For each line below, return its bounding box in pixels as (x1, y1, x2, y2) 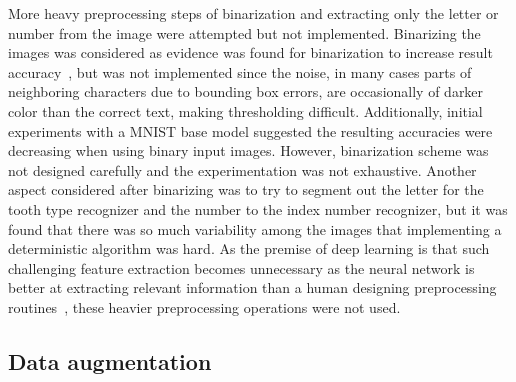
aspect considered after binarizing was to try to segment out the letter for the (8, 179, 484, 200)
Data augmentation (8, 345, 212, 376)
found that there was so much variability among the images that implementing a (8, 218, 502, 239)
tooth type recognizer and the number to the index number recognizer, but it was (8, 198, 508, 219)
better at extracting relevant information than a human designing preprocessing (8, 277, 497, 298)
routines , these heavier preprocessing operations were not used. (8, 296, 401, 317)
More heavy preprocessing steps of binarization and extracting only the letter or (8, 3, 499, 23)
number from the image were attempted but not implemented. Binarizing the (8, 22, 481, 43)
